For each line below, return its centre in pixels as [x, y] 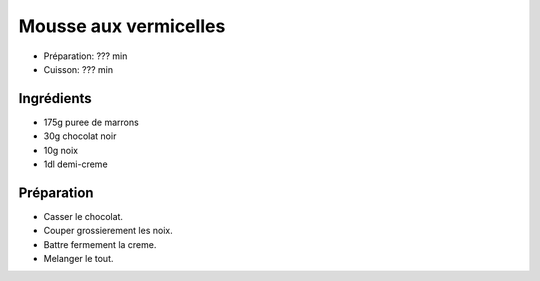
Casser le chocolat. [83, 216]
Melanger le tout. [78, 259]
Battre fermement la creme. [100, 244]
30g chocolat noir [80, 136]
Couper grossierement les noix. [108, 231]
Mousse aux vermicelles [122, 26]
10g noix [61, 150]
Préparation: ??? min [85, 56]
